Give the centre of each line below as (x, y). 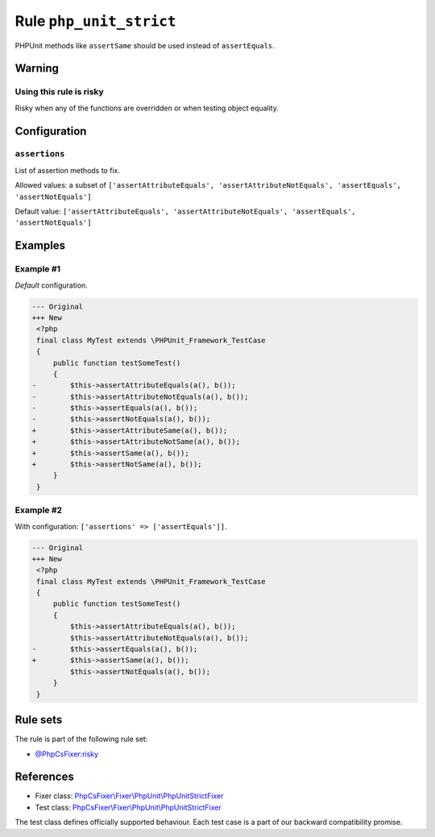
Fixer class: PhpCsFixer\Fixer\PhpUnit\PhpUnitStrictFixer (129, 796)
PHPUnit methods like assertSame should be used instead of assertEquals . (145, 45)
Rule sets (39, 720)
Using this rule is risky (59, 92)
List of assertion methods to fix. (68, 170)
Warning (37, 68)
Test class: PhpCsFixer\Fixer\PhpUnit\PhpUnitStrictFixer (128, 807)
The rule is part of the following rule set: (81, 739)
